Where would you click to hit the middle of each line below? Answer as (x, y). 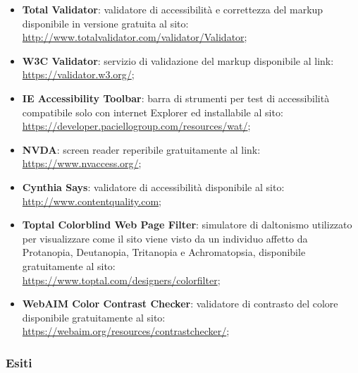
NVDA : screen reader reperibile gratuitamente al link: (141, 149)
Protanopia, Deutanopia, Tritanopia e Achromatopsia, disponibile (164, 252)
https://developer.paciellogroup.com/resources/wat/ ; (136, 126)
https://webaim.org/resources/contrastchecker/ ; (126, 331)
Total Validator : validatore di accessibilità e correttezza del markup (173, 9)
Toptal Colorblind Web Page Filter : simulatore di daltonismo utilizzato (187, 225)
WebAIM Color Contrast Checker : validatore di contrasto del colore (180, 304)
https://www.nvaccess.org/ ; (82, 163)
